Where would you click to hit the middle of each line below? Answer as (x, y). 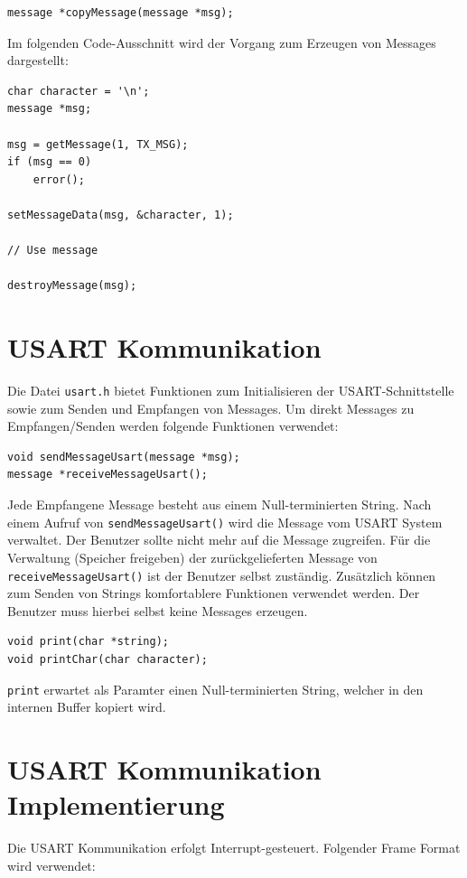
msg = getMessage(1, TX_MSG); (98, 144)
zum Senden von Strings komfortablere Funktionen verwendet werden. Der (214, 593)
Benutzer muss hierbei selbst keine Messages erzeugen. (158, 610)
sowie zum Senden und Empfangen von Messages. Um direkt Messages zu (211, 408)
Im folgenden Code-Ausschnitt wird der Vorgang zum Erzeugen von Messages (222, 42)
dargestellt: (38, 60)
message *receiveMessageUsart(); (107, 475)
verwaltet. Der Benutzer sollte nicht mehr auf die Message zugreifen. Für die (219, 540)
